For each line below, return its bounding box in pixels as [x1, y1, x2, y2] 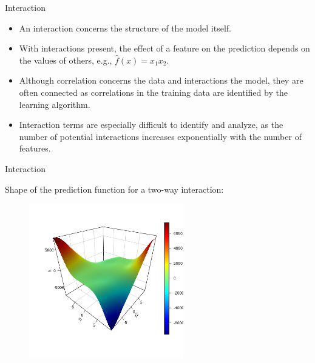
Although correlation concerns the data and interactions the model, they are [19, 74, 303, 87]
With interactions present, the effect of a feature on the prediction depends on [19, 42, 310, 55]
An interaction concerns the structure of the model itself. [19, 21, 232, 34]
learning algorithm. [19, 98, 90, 110]
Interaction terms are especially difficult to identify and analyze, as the [19, 118, 283, 131]
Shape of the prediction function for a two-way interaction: [5, 182, 224, 195]
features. [19, 142, 51, 155]
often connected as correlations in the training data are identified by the [19, 85, 288, 98]
